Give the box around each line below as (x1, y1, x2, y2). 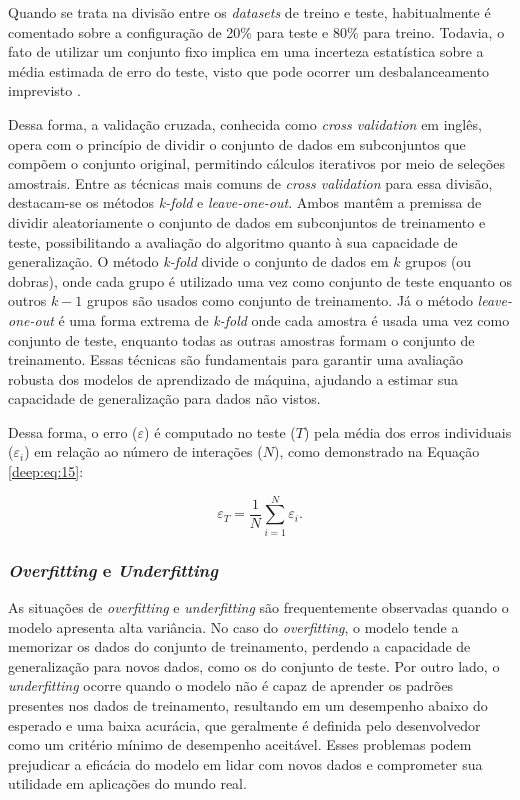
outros (8, 290, 47, 311)
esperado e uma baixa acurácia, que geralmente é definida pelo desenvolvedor (8, 714, 481, 735)
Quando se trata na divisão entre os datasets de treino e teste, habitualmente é (8, 2, 491, 22)
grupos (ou (405, 251, 472, 272)
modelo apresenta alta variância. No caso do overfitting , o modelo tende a (8, 616, 459, 637)
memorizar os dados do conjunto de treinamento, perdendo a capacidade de (8, 636, 471, 657)
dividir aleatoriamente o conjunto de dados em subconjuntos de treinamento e (8, 211, 486, 232)
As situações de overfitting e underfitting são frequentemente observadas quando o (8, 597, 509, 617)
